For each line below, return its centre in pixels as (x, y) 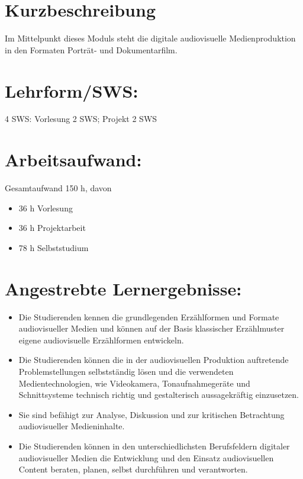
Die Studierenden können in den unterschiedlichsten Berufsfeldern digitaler (154, 446)
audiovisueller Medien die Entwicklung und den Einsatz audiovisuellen (146, 457)
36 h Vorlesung (46, 208)
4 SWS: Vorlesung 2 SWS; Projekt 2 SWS (81, 119)
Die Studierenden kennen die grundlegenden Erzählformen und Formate (149, 316)
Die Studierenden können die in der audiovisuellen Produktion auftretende (154, 360)
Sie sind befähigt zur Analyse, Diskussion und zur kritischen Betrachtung (151, 414)
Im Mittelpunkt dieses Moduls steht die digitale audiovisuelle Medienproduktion (150, 38)
